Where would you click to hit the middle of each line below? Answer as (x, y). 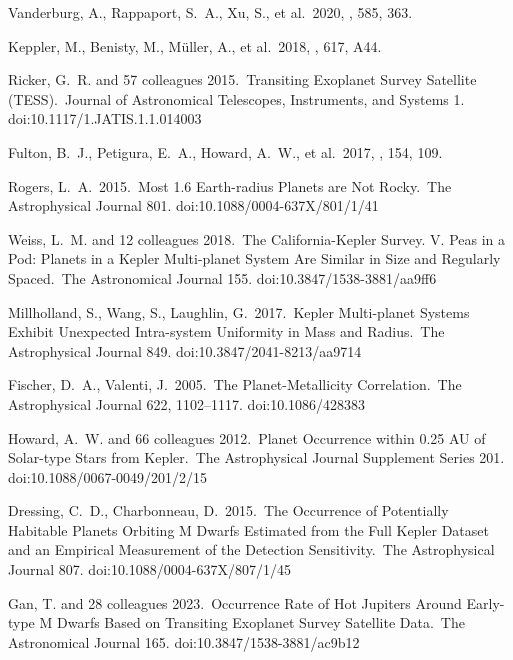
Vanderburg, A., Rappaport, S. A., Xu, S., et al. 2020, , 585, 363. (210, 12)
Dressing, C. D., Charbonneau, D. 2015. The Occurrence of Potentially (228, 510)
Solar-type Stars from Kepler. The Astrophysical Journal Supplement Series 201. (256, 457)
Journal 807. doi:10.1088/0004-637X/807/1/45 (149, 569)
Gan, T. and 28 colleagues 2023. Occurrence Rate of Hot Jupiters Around (235, 602)
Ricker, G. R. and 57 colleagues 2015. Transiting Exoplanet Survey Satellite (242, 79)
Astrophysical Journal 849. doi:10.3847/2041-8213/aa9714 (185, 350)
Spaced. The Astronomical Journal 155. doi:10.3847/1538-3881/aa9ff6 (222, 277)
